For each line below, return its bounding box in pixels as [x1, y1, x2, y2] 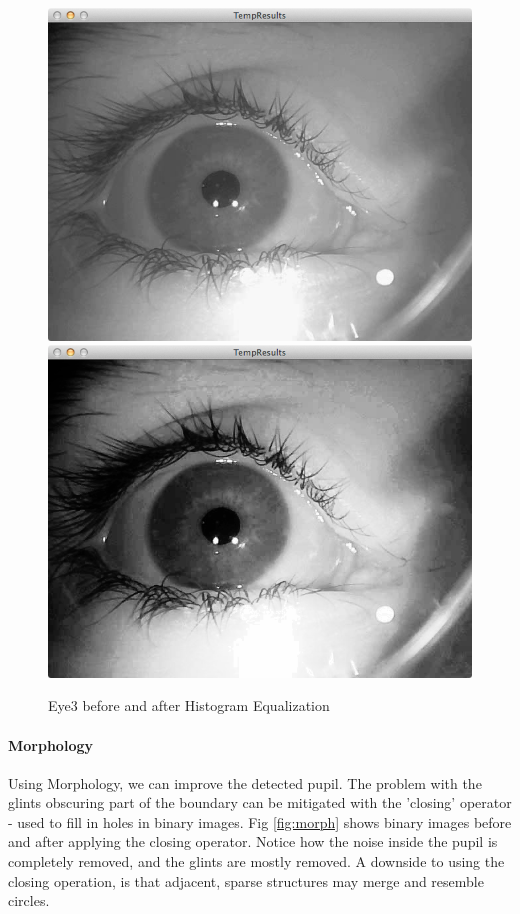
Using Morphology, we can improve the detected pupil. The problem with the [8, 772, 482, 793]
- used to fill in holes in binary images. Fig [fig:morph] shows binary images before [8, 811, 512, 832]
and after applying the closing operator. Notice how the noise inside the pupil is [8, 831, 498, 852]
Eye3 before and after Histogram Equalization [48, 695, 330, 716]
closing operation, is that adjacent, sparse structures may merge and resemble [8, 870, 484, 891]
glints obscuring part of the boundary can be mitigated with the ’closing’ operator [8, 792, 512, 813]
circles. [8, 890, 50, 911]
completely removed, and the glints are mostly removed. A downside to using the [8, 851, 505, 872]
